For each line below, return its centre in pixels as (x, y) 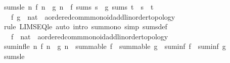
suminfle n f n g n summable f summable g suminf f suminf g (115, 46)
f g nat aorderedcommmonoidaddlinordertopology (93, 16)
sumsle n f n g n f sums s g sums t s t (79, 7)
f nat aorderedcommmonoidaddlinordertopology (89, 36)
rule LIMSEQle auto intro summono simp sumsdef (85, 26)
